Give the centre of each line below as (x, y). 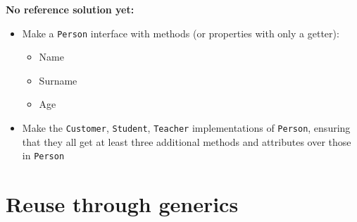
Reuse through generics (122, 204)
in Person (43, 155)
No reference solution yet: (70, 9)
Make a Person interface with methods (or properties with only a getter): (181, 33)
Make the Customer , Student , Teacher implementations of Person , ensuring (186, 128)
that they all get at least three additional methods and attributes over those (187, 141)
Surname (58, 80)
